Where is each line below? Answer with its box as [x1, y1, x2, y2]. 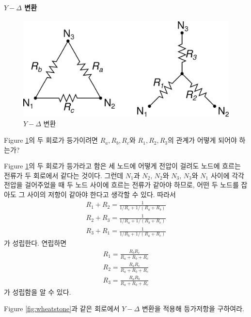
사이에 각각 [210, 170, 244, 180]
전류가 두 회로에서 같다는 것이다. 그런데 [4, 170, 124, 180]
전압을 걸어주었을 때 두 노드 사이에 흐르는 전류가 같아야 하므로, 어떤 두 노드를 [4, 180, 239, 190]
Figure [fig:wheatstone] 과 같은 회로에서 [4, 303, 120, 313]
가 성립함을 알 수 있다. [4, 286, 71, 297]
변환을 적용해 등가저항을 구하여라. [141, 303, 245, 313]
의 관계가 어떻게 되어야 [168, 135, 237, 145]
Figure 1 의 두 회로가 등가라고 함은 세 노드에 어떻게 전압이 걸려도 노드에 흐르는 [4, 161, 241, 171]
